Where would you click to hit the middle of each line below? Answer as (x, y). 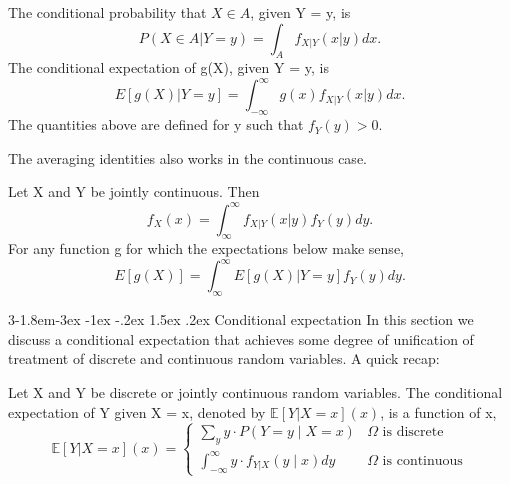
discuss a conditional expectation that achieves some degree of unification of (241, 338)
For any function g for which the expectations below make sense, (206, 248)
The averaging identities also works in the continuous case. (187, 157)
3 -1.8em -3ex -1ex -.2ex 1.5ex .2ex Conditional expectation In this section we (241, 319)
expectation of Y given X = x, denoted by (137, 411)
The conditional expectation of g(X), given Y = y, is (168, 67)
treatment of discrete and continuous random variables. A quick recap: (224, 358)
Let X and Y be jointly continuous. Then (134, 191)
